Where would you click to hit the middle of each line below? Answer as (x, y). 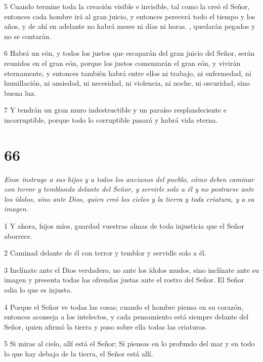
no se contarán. (28, 36)
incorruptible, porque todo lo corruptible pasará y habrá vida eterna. (111, 119)
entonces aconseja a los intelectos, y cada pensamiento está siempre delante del (126, 317)
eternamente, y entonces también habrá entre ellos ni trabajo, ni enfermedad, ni (128, 73)
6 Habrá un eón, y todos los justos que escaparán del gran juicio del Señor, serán (129, 53)
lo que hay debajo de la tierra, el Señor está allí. (79, 353)
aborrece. (18, 236)
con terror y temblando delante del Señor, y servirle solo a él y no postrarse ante (129, 189)
